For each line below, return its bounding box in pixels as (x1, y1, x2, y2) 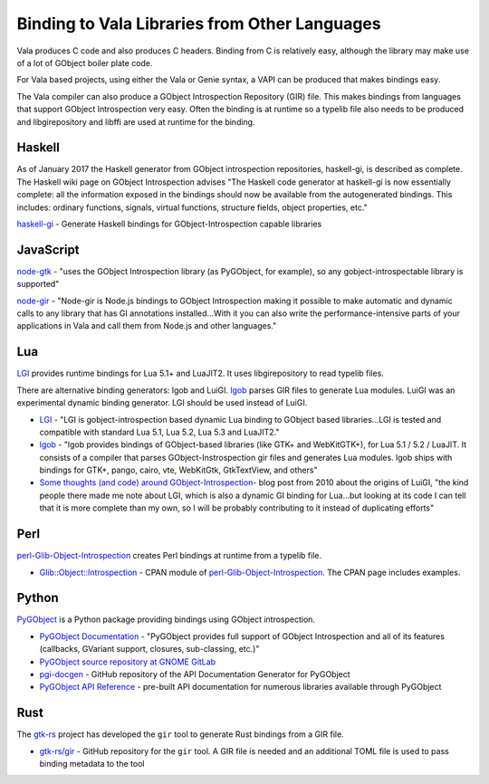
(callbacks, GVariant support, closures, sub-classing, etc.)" (39, 644, 260, 655)
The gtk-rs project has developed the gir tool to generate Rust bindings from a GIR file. (16, 729, 344, 740)
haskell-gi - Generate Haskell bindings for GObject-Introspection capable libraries (16, 218, 322, 229)
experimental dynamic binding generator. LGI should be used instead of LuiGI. (16, 397, 308, 408)
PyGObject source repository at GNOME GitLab (39, 656, 216, 667)
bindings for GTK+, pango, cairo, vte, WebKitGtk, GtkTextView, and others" (39, 464, 318, 475)
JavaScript (16, 242, 81, 257)
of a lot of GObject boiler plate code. (16, 57, 153, 68)
